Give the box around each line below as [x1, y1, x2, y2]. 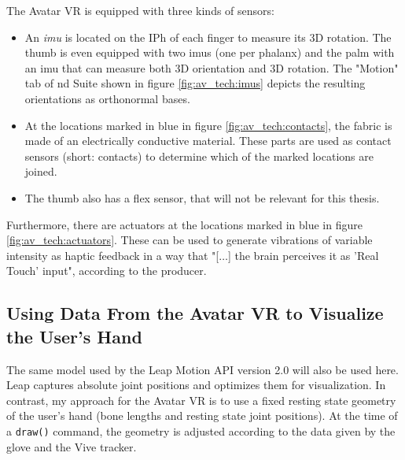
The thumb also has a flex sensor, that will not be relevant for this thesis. [24, 189, 380, 206]
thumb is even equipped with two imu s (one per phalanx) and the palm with [24, 44, 395, 61]
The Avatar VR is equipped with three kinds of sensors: [6, 2, 274, 18]
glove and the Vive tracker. [6, 438, 137, 454]
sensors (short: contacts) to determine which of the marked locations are [24, 147, 374, 164]
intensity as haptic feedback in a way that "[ [6, 247, 219, 263]
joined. [24, 163, 57, 180]
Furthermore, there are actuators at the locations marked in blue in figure [6, 216, 363, 232]
